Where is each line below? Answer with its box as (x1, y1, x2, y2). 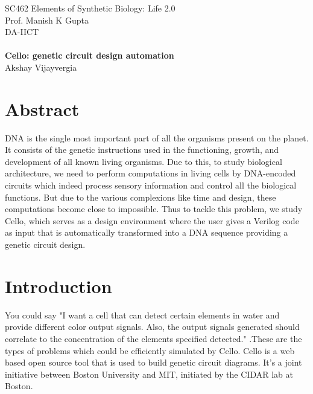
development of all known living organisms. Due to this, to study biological (5, 155, 282, 167)
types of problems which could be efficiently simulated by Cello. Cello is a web (5, 344, 295, 357)
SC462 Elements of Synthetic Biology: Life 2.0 (5, 2, 175, 14)
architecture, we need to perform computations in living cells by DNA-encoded (5, 167, 296, 179)
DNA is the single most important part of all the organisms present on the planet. (5, 131, 309, 144)
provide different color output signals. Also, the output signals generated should (5, 320, 300, 333)
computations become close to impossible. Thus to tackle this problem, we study (5, 202, 303, 215)
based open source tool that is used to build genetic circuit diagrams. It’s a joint (5, 356, 302, 369)
